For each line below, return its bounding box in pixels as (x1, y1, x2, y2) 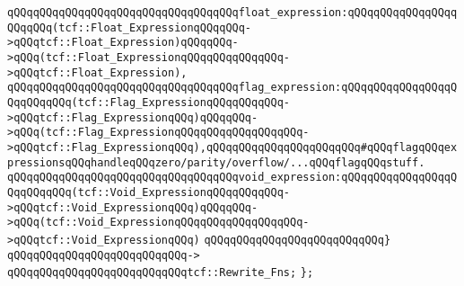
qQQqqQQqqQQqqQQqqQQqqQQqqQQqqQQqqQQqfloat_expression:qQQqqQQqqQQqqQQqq (7, 6, 458, 19)
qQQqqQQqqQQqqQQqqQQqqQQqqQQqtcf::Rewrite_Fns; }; (7, 266, 314, 280)
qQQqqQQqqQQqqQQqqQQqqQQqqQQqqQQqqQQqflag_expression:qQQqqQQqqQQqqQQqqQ (7, 81, 458, 94)
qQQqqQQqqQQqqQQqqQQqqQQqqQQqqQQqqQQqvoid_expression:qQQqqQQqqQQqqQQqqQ (7, 171, 458, 184)
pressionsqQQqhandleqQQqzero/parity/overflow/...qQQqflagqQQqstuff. (7, 156, 425, 169)
